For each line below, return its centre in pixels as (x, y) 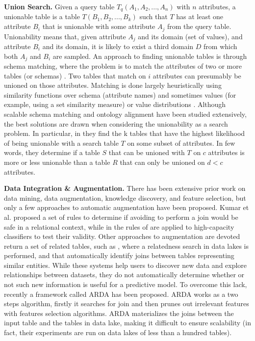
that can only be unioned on (162, 162)
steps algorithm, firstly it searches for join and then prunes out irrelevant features (127, 303)
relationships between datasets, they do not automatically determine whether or (124, 275)
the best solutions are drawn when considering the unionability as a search (116, 123)
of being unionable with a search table (61, 143)
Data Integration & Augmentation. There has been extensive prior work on (125, 188)
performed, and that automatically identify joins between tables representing (119, 255)
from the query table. (199, 26)
